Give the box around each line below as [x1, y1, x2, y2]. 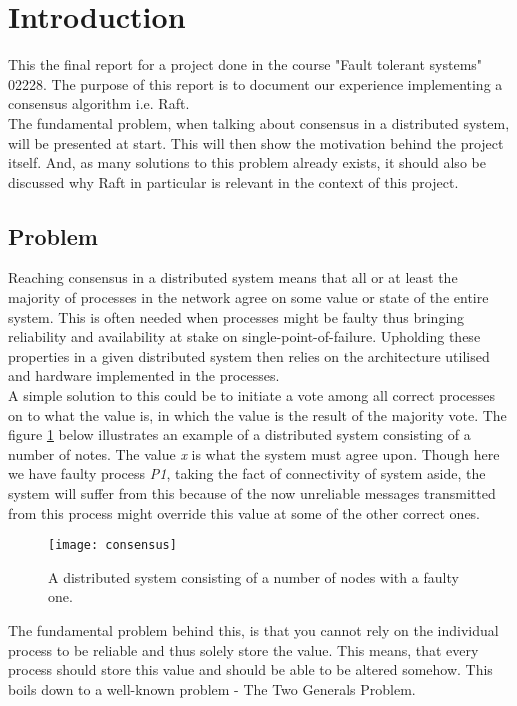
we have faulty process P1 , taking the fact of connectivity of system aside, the [8, 463, 486, 484]
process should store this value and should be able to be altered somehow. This [8, 659, 493, 680]
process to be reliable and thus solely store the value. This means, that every [8, 639, 479, 660]
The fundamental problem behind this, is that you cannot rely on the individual [8, 620, 499, 641]
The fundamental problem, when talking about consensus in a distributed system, [8, 112, 510, 133]
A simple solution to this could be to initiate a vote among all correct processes [8, 385, 496, 406]
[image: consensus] [48, 538, 177, 553]
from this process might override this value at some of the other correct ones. [8, 502, 481, 523]
